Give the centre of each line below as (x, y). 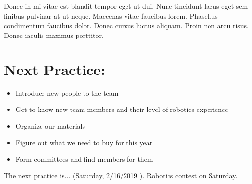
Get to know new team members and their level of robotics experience (122, 109)
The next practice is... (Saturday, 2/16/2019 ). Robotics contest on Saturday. (121, 175)
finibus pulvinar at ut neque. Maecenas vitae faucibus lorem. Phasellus (111, 16)
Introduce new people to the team (67, 92)
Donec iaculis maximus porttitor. (54, 35)
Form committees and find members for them (84, 159)
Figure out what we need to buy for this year (84, 142)
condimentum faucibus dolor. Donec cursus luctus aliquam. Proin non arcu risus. (126, 25)
